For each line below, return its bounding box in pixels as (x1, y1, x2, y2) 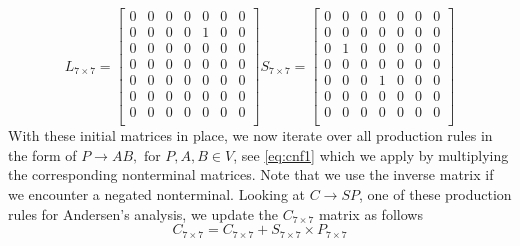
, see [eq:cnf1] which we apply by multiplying (233, 144, 509, 165)
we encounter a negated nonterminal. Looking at (8, 184, 305, 205)
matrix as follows (318, 203, 423, 224)
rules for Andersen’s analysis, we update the (8, 203, 279, 224)
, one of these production (359, 184, 512, 205)
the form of (8, 144, 77, 165)
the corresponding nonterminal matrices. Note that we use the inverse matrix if (8, 164, 494, 185)
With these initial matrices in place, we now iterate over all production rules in (8, 125, 493, 146)
